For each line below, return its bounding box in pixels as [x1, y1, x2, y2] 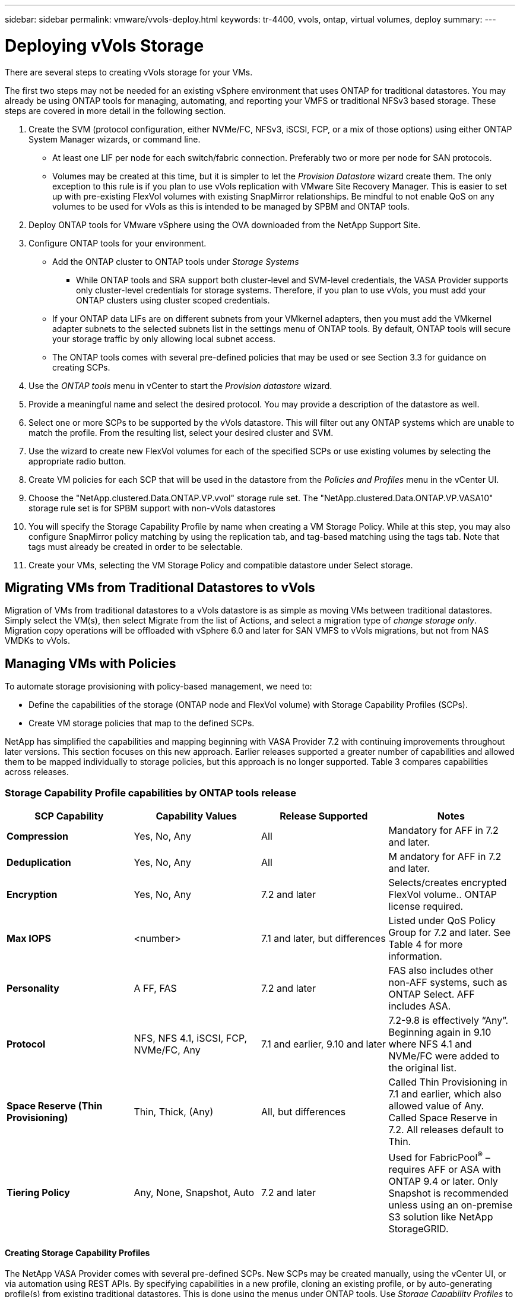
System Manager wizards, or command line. [28, 134, 201, 144]
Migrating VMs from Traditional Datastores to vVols [5, 580, 315, 595]
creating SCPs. [52, 362, 110, 372]
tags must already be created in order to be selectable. [28, 541, 243, 552]
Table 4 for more [388, 938, 463, 950]
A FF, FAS [134, 982, 177, 994]
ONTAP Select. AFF [388, 988, 475, 1000]
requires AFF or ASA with [388, 1163, 501, 1176]
